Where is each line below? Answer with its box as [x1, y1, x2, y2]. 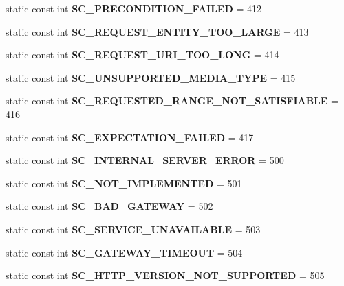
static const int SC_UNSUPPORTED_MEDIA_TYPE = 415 [6, 70, 296, 84]
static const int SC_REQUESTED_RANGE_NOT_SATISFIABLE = [6, 93, 338, 108]
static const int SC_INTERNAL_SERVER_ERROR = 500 [6, 153, 284, 167]
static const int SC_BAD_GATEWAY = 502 [6, 199, 213, 213]
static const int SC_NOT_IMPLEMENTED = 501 [6, 176, 242, 190]
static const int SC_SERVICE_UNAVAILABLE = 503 [6, 222, 261, 236]
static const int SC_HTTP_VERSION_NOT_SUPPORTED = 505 [6, 268, 325, 283]
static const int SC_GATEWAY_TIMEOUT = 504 [6, 245, 243, 259]
